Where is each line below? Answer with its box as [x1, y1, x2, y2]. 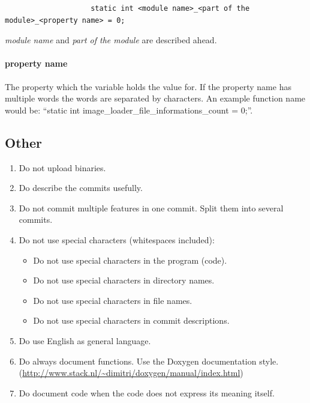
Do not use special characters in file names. [33, 294, 192, 306]
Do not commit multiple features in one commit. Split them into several [19, 201, 284, 214]
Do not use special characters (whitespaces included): [19, 233, 215, 246]
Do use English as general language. [19, 334, 151, 347]
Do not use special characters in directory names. [33, 274, 215, 286]
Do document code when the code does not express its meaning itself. [19, 386, 275, 399]
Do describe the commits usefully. [19, 181, 143, 194]
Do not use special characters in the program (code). [33, 253, 227, 266]
